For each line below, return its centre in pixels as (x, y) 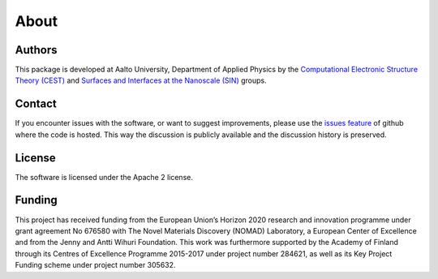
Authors (36, 50)
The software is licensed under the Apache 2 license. (104, 177)
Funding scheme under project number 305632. (95, 265)
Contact (36, 104)
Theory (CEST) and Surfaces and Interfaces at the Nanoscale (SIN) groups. (141, 80)
